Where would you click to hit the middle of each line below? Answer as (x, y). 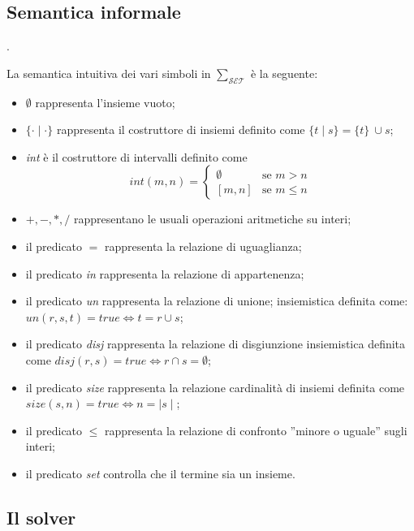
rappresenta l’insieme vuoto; (105, 102)
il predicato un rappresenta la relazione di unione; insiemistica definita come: (217, 301)
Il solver (41, 517)
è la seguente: (284, 73)
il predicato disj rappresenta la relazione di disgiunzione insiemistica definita (216, 344)
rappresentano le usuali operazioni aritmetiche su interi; (212, 219)
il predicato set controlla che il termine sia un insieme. (160, 473)
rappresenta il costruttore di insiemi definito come (181, 130)
